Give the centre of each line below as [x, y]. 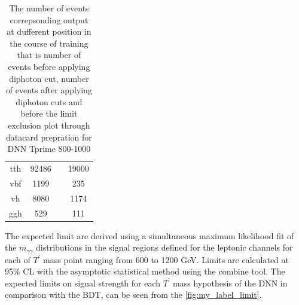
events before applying [49, 66]
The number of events [49, 8]
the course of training [49, 43]
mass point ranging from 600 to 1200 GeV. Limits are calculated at [166, 259]
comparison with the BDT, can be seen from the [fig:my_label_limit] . [133, 295]
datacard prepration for [49, 137]
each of [18, 259]
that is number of [49, 55]
